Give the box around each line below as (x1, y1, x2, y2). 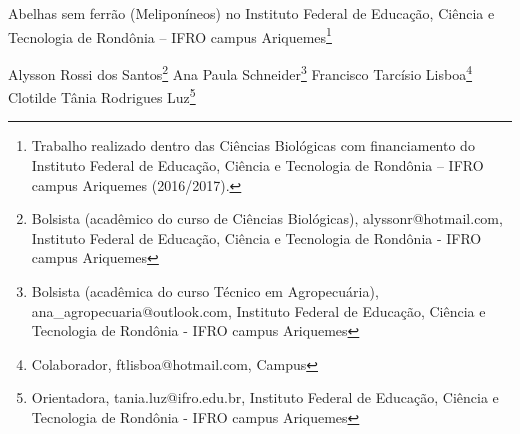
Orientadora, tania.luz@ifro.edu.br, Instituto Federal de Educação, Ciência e (31, 387, 499, 408)
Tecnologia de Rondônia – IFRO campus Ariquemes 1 (8, 23, 332, 47)
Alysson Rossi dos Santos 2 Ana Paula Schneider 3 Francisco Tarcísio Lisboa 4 (8, 60, 473, 84)
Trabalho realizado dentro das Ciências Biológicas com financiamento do (31, 135, 475, 156)
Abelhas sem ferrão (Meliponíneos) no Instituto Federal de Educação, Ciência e (8, 3, 495, 23)
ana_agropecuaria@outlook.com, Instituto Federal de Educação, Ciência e (31, 300, 486, 321)
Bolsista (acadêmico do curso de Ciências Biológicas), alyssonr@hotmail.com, (31, 208, 503, 229)
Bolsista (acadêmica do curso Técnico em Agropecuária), (31, 280, 379, 301)
